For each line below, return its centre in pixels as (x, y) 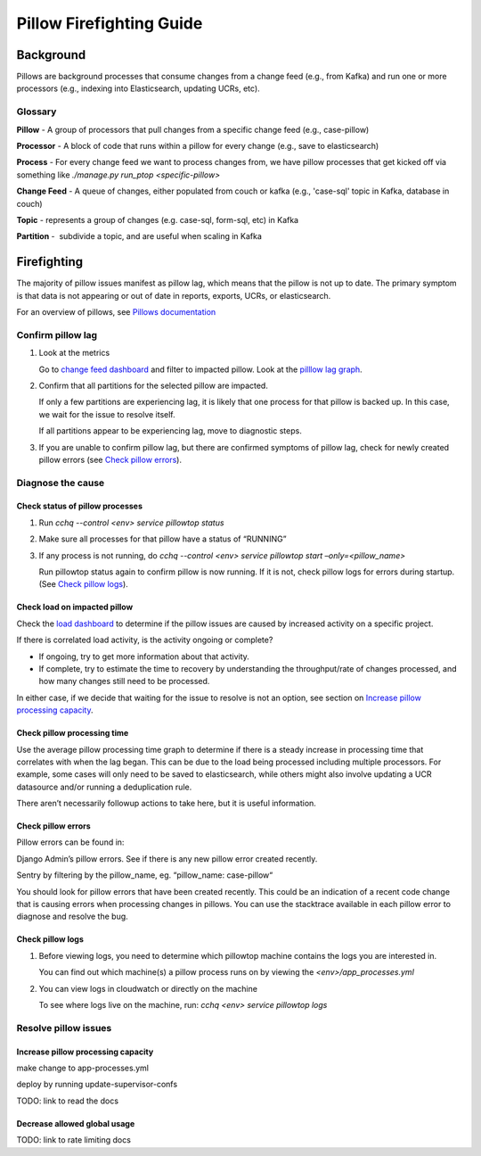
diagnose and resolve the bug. (72, 917)
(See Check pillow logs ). (83, 584)
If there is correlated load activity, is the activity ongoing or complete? (145, 640)
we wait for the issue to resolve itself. (107, 414)
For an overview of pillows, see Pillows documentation (116, 312)
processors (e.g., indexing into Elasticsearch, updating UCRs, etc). (138, 88)
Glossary (37, 111)
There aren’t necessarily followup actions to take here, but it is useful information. (166, 804)
